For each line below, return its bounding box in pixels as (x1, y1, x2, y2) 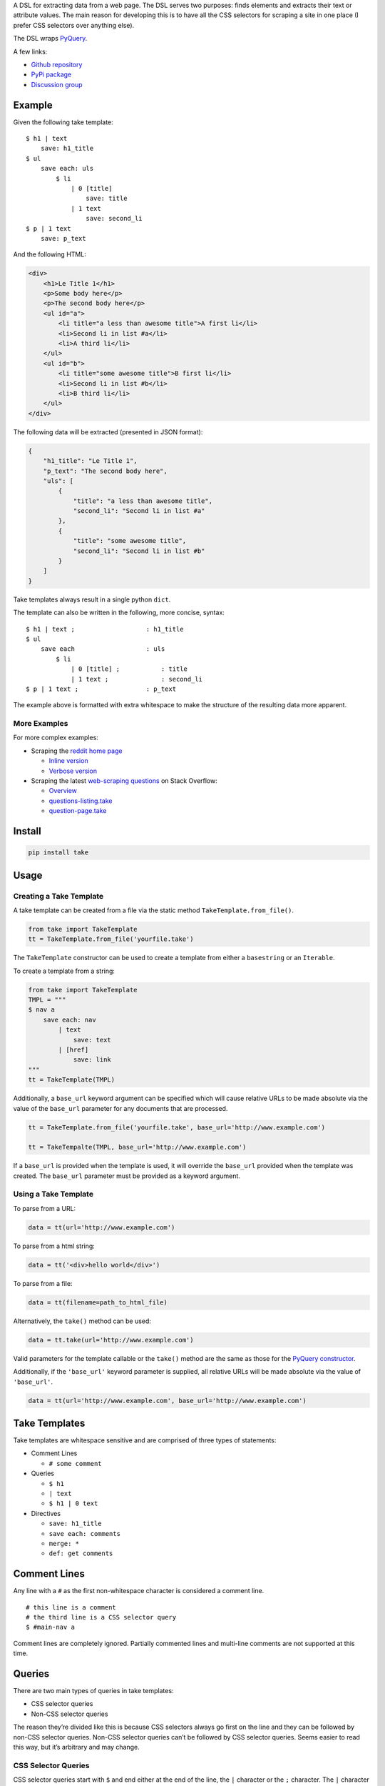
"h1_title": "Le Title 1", (43, 457, 138, 465)
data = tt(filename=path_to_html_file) (28, 1298, 168, 1307)
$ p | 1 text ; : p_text (26, 684, 177, 693)
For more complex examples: (13, 733, 99, 742)
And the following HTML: (13, 250, 87, 259)
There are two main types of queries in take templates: (13, 1687, 174, 1695)
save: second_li (86, 214, 143, 223)
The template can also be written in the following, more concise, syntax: (13, 608, 225, 617)
